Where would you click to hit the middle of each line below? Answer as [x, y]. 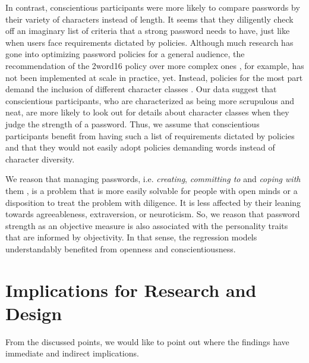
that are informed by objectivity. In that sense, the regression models [131, 237]
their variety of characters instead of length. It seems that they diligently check [149, 19]
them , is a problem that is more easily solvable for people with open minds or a [152, 190]
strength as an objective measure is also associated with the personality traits [147, 225]
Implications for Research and [131, 290]
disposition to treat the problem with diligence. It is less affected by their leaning [153, 202]
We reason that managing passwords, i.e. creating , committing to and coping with [153, 179]
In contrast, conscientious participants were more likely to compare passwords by [153, 7]
